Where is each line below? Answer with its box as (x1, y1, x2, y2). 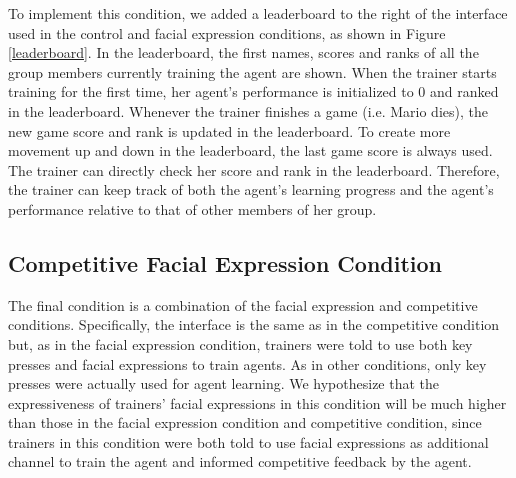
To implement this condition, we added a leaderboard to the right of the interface (8, 3, 508, 23)
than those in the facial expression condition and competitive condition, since (8, 412, 482, 433)
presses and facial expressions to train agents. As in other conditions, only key (8, 353, 487, 374)
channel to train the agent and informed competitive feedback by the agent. (8, 451, 472, 472)
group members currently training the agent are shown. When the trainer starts (8, 61, 497, 82)
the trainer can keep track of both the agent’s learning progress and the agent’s (8, 179, 494, 200)
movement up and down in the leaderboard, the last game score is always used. (8, 140, 493, 161)
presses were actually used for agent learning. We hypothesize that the (8, 373, 440, 394)
